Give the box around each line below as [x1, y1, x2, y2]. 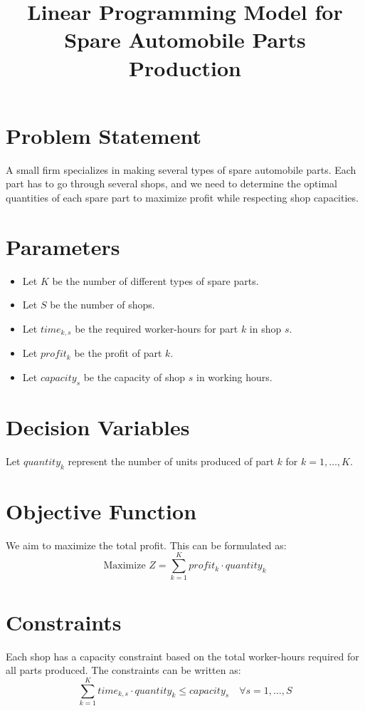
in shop [249, 321, 282, 336]
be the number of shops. [50, 297, 155, 312]
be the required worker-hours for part [75, 321, 238, 336]
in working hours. [196, 369, 273, 384]
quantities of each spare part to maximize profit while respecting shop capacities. [6, 190, 359, 204]
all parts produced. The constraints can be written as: [6, 663, 241, 678]
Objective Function [6, 496, 197, 525]
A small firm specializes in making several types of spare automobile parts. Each [6, 162, 356, 177]
